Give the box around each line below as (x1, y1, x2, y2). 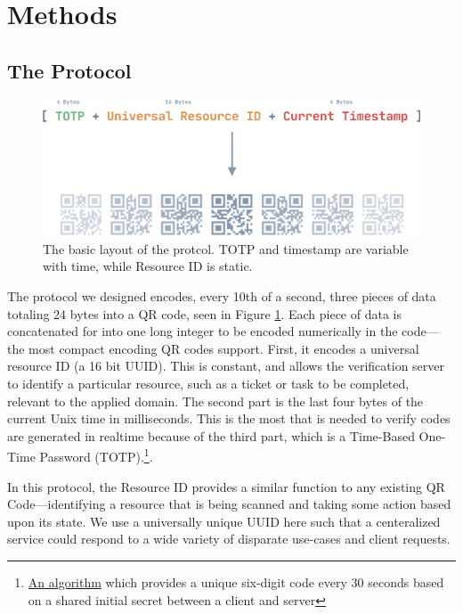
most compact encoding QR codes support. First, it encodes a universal (28, 339, 419, 357)
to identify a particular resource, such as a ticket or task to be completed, (7, 373, 410, 392)
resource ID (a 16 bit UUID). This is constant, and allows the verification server (7, 356, 445, 375)
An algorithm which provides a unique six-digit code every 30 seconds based (28, 572, 444, 591)
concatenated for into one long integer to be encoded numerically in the (7, 322, 398, 340)
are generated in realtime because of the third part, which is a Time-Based (7, 426, 415, 445)
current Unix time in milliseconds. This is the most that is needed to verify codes (7, 409, 451, 428)
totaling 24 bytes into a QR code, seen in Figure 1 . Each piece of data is (7, 304, 402, 323)
